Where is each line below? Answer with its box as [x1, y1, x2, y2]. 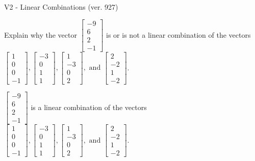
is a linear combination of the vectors [31, 101, 147, 112]
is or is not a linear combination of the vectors [106, 29, 251, 40]
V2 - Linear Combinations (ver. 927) [4, 2, 118, 12]
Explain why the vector [4, 29, 77, 40]
